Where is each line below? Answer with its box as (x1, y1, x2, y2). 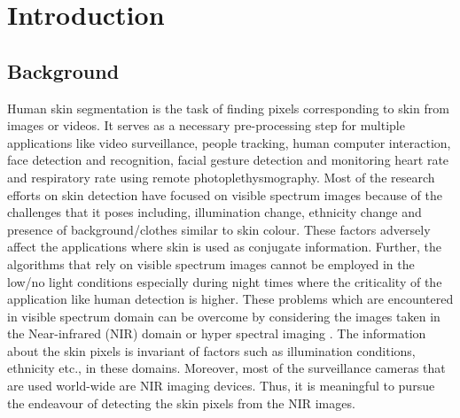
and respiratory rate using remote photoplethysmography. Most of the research (7, 167, 435, 186)
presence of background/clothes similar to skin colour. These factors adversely (7, 220, 431, 238)
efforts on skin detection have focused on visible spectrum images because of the (7, 185, 442, 204)
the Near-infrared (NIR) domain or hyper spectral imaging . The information (7, 324, 426, 343)
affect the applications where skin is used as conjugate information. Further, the (7, 237, 441, 256)
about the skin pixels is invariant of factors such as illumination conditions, (7, 341, 416, 360)
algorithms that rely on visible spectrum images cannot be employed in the (7, 254, 415, 273)
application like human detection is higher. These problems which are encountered (7, 290, 454, 308)
